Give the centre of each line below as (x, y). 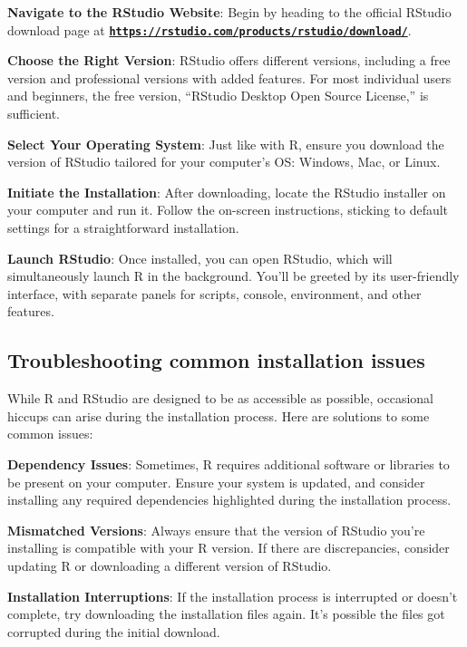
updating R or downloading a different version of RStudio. (170, 565)
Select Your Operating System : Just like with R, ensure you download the (226, 144)
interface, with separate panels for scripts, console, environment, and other (214, 293)
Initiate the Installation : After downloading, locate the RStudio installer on (227, 192)
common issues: (50, 434)
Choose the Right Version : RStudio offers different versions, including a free (229, 60)
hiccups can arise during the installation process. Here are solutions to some (219, 415)
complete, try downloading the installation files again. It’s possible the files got (226, 614)
